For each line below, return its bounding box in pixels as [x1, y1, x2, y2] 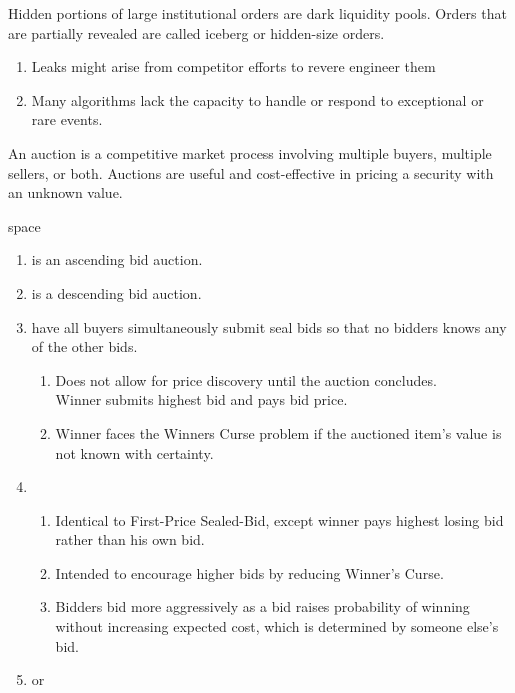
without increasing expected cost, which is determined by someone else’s [55, 616, 499, 637]
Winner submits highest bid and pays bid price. [55, 389, 348, 410]
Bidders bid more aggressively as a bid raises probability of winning [55, 596, 470, 617]
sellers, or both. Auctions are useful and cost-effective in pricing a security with [8, 162, 494, 183]
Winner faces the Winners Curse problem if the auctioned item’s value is [55, 422, 502, 443]
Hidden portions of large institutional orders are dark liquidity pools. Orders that [8, 3, 507, 23]
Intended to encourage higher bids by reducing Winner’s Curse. [55, 562, 444, 583]
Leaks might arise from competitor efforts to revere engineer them [31, 56, 436, 77]
